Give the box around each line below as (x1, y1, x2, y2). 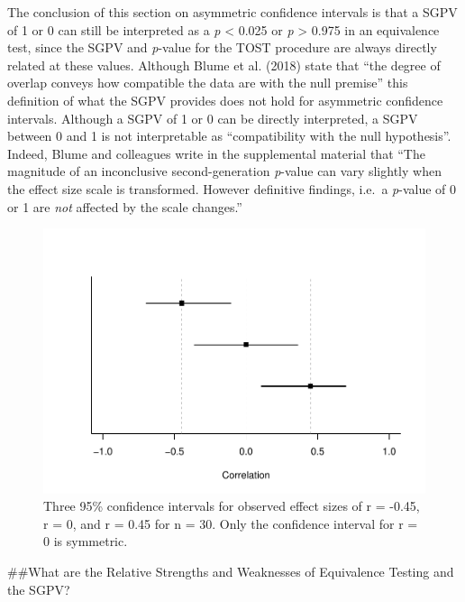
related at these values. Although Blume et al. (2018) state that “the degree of (7, 55, 441, 74)
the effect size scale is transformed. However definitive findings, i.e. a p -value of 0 (7, 179, 456, 198)
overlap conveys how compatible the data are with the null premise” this (7, 73, 408, 92)
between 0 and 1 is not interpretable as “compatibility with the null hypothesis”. (7, 126, 451, 145)
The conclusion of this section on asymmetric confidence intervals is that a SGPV (7, 3, 458, 21)
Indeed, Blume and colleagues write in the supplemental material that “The (7, 144, 425, 162)
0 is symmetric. (43, 532, 128, 551)
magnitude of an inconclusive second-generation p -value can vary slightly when (7, 162, 442, 181)
